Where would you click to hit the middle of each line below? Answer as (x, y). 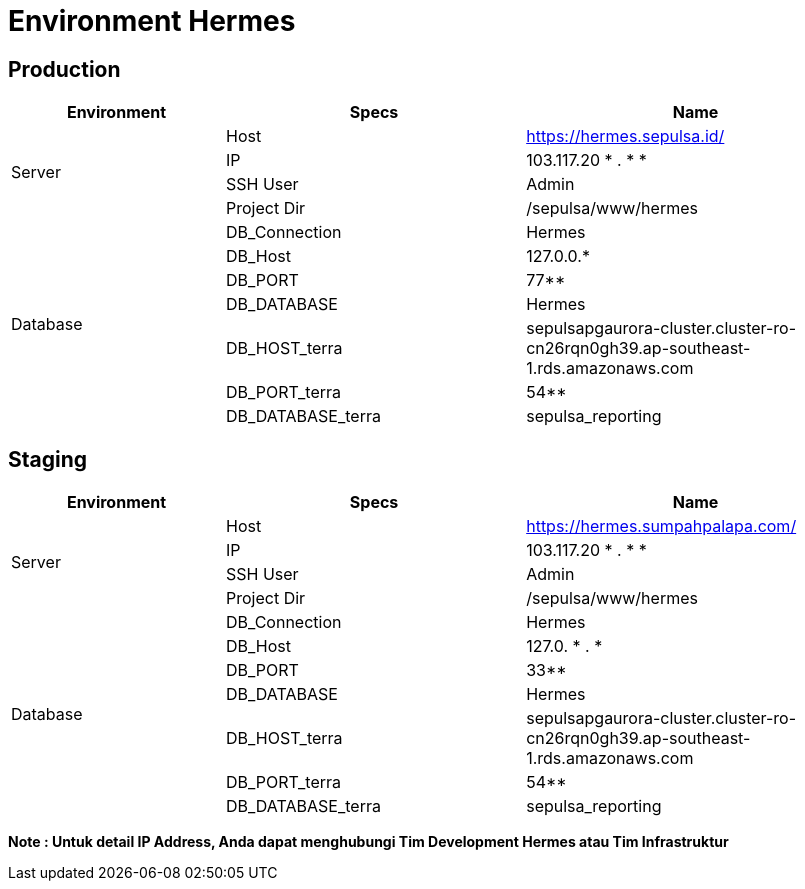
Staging (48, 459)
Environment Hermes (152, 21)
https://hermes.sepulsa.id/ (625, 136)
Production (64, 69)
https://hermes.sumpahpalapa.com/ (661, 526)
